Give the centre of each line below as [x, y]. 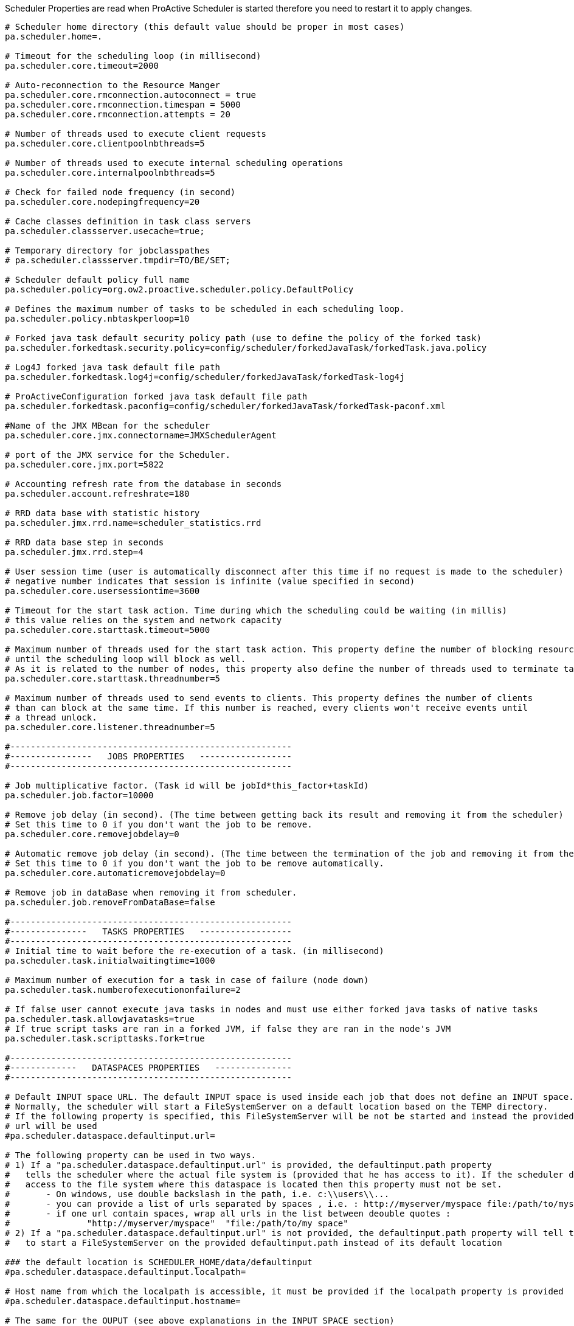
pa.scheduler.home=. [54, 36]
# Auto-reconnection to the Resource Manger [113, 85]
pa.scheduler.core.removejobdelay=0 [92, 834]
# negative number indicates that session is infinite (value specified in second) [210, 581]
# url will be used [51, 1126]
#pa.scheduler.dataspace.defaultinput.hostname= [123, 1301]
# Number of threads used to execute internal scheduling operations [174, 163]
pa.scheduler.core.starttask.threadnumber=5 [113, 679]
